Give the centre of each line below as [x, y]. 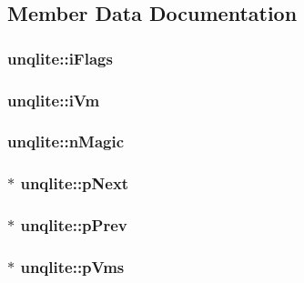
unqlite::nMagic [66, 141]
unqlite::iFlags [60, 58]
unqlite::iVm [54, 100]
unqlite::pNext [75, 183]
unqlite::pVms [72, 266]
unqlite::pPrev [74, 225]
